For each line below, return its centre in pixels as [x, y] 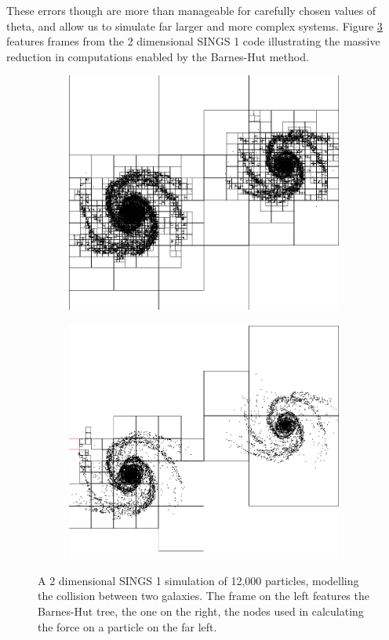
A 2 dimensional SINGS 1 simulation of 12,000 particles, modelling [198, 580]
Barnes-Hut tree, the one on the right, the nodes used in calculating [201, 611]
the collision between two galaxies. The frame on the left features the [204, 596]
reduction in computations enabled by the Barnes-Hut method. [158, 56]
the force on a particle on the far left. [127, 626]
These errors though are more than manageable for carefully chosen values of [191, 10]
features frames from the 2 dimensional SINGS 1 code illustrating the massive [193, 41]
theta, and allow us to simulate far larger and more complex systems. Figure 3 [194, 25]
